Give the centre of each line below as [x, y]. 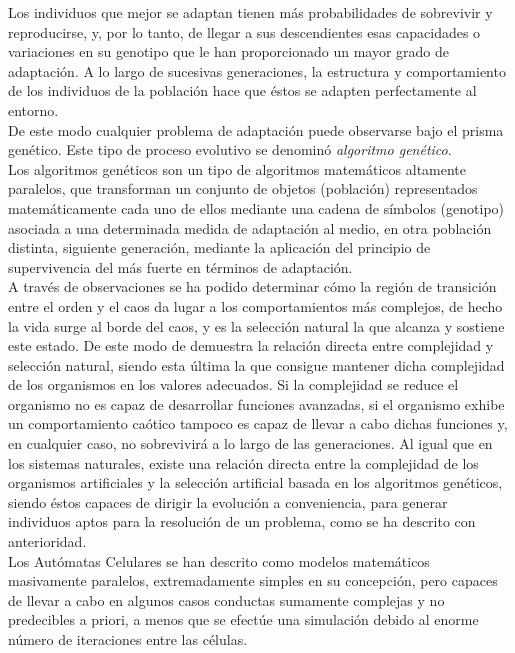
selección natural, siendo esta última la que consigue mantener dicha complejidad [256, 364]
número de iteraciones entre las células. [128, 639]
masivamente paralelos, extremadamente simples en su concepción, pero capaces [253, 580]
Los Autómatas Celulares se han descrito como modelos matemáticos [219, 560]
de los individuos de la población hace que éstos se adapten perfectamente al [242, 90]
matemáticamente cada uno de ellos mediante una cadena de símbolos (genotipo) [256, 207]
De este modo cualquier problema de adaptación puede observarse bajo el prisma [256, 129]
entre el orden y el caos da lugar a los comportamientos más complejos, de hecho [255, 305]
